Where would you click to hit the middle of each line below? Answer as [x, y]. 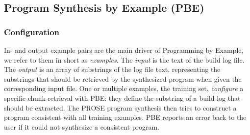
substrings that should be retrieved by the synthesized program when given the [123, 79]
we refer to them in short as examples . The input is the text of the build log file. [124, 59]
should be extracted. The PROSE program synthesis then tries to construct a [120, 107]
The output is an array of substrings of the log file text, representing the [112, 69]
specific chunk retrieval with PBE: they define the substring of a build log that [122, 98]
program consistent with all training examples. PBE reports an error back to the [125, 117]
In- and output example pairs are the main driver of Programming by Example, [124, 50]
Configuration [32, 32]
